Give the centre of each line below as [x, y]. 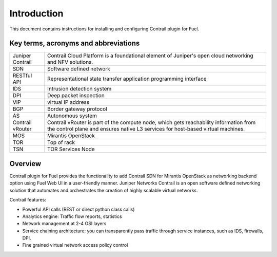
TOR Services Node [71, 149]
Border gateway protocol [77, 109]
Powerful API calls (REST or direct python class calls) [78, 209]
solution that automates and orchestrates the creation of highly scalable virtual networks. [104, 190]
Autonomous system [72, 116]
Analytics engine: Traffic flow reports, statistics [72, 216]
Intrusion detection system [79, 89]
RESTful [22, 76]
